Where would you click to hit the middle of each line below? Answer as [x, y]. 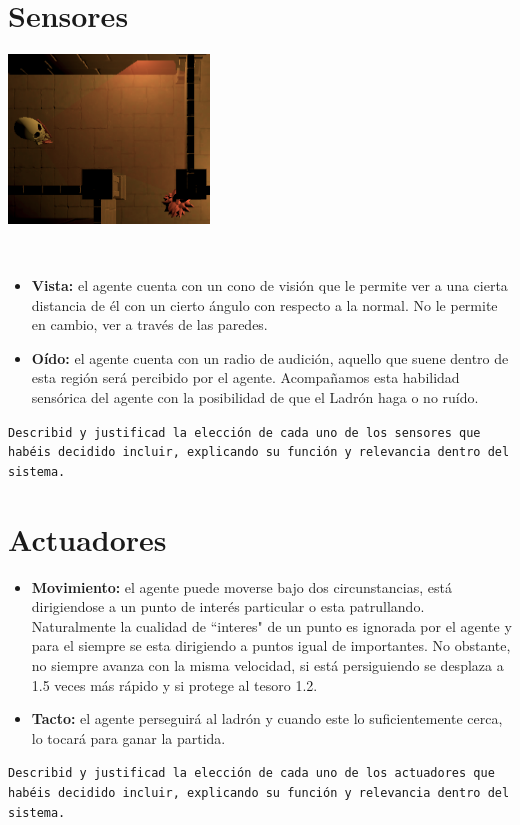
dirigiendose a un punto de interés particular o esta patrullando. [228, 606]
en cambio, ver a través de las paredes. [149, 324]
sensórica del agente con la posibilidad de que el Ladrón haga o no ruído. [255, 397]
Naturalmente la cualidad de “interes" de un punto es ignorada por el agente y [271, 625]
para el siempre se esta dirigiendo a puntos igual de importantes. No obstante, [271, 645]
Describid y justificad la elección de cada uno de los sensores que [244, 432]
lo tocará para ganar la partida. [128, 737]
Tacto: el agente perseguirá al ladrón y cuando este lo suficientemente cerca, [267, 718]
